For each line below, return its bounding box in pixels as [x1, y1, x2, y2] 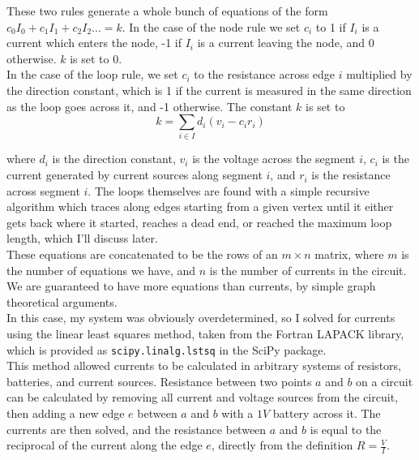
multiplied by [346, 66, 413, 83]
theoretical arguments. [6, 293, 118, 310]
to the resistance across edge [194, 66, 336, 83]
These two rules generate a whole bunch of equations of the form [6, 2, 328, 19]
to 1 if [315, 18, 346, 35]
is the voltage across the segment [192, 150, 356, 167]
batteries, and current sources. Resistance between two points [6, 372, 312, 389]
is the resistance [311, 166, 391, 183]
